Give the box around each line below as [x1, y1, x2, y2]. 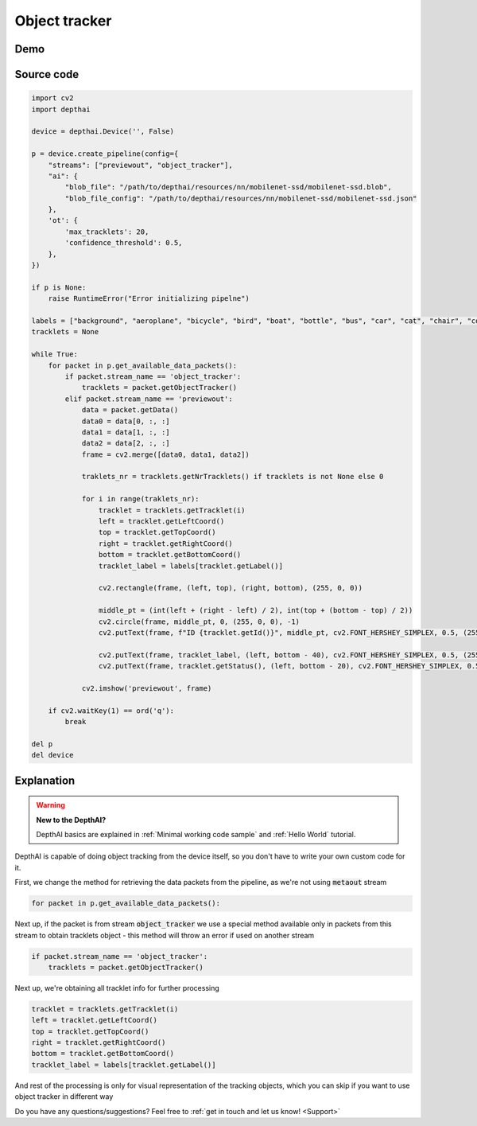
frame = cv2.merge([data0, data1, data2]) [81, 450, 250, 459]
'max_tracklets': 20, [64, 227, 149, 236]
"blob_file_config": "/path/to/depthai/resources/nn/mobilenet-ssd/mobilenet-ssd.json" [64, 193, 417, 203]
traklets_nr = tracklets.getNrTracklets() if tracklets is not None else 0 [81, 472, 384, 481]
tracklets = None [31, 327, 99, 337]
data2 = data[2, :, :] [81, 438, 170, 448]
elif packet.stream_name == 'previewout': [64, 394, 234, 403]
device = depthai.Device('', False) [31, 127, 175, 136]
